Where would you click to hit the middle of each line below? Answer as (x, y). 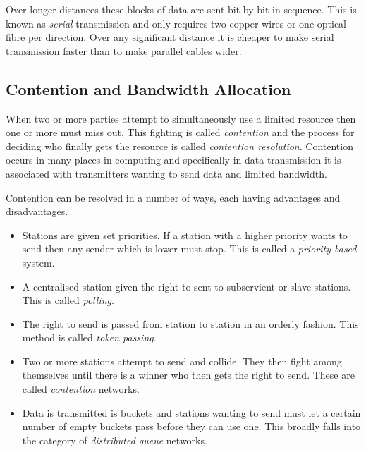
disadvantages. (37, 211)
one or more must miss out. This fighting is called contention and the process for (180, 132)
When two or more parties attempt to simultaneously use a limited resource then (181, 118)
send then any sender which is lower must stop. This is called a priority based (189, 249)
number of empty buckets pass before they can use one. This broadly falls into (191, 426)
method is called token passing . (89, 337)
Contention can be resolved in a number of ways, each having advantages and (173, 197)
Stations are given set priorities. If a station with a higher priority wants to (185, 234)
